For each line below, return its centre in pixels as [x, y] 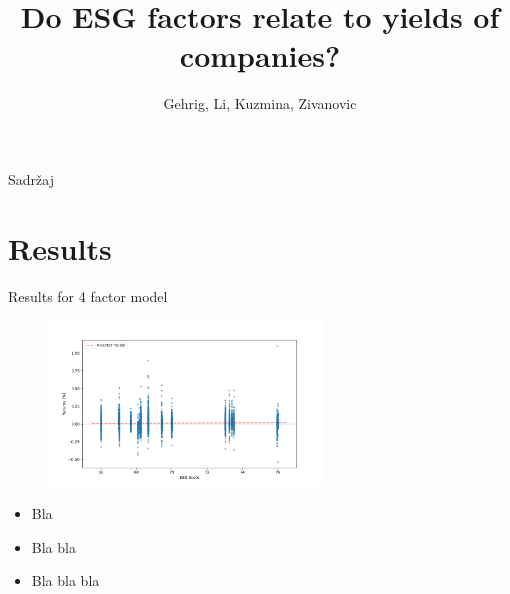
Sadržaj [31, 178]
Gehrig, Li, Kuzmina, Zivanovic [260, 103]
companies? [260, 55]
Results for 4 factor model [88, 295]
